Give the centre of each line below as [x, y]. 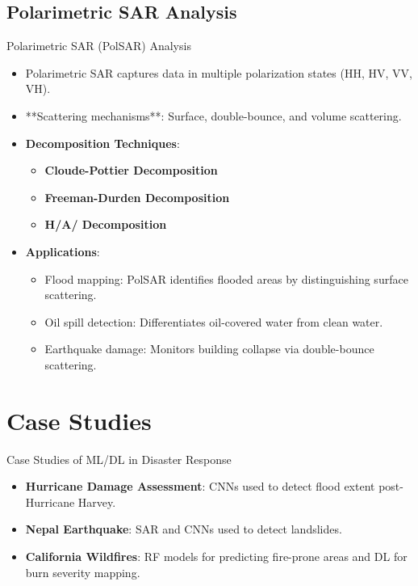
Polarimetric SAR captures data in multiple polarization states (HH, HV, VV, [219, 72]
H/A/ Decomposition [106, 224]
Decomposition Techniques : [102, 143]
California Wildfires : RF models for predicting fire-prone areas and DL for [216, 556]
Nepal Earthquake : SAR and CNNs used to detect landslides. [184, 529]
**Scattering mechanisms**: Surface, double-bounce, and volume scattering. [213, 115]
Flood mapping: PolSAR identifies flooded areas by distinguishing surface [226, 278]
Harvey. [97, 502]
